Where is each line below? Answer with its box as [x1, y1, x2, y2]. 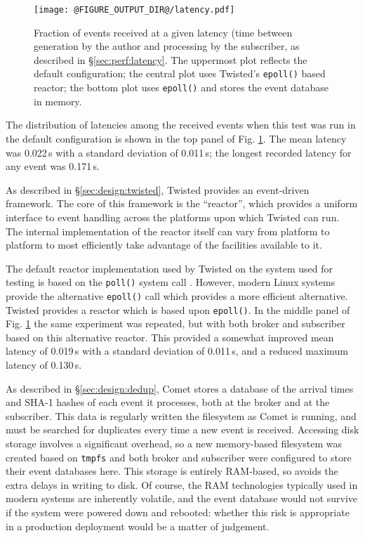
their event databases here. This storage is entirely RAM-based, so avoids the [6, 464, 338, 478]
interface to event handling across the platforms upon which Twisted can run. [6, 209, 340, 224]
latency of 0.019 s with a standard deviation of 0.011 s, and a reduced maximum [6, 343, 348, 358]
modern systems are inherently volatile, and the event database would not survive [6, 491, 358, 506]
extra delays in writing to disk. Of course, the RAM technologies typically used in [6, 477, 358, 492]
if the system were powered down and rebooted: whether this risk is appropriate [6, 505, 350, 520]
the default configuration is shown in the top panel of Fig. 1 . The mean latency [6, 131, 347, 145]
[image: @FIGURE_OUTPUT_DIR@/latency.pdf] [34, 5, 235, 15]
